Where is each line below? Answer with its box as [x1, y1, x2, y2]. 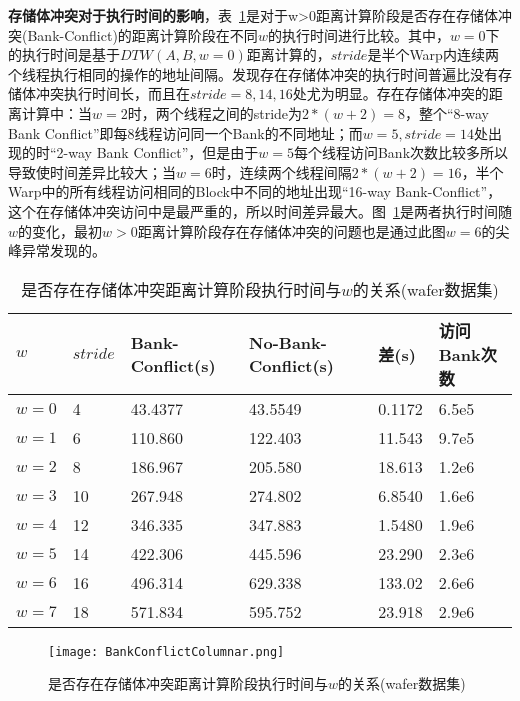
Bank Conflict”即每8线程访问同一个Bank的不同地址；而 [8, 122, 363, 143]
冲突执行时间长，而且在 [35, 83, 190, 104]
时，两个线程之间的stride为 [127, 102, 303, 123]
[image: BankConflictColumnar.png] [48, 644, 285, 659]
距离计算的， [246, 44, 331, 65]
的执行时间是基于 [8, 44, 120, 65]
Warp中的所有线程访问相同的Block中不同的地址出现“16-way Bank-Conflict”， [8, 181, 502, 202]
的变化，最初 [18, 220, 103, 241]
